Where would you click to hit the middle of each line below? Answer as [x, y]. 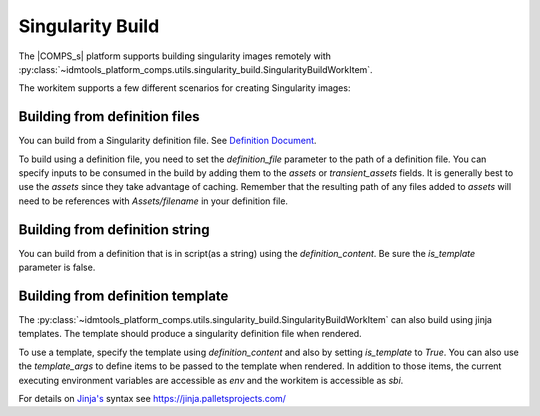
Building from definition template [123, 295]
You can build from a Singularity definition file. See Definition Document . [167, 141]
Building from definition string [114, 229]
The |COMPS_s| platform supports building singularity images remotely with [175, 56]
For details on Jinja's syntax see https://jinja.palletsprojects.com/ [152, 398]
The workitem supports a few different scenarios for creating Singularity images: [184, 88]
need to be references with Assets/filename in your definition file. [153, 201]
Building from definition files [109, 116]
